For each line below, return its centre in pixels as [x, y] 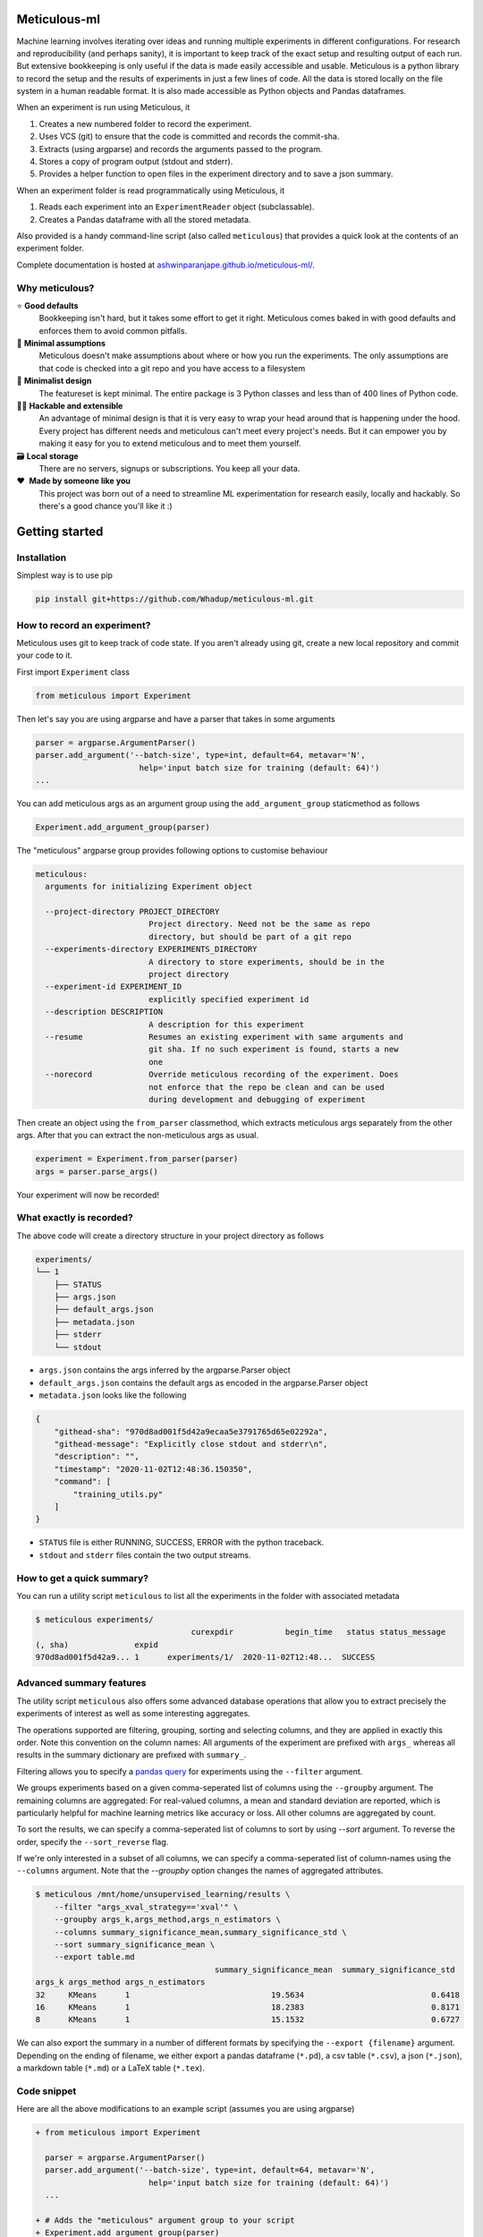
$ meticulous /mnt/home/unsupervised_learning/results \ [163, 1894]
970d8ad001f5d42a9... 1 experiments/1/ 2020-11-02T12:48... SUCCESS [205, 1657]
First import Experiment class [73, 672]
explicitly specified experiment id [229, 999]
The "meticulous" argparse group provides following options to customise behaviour [172, 850]
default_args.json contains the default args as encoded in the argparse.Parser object [203, 1382]
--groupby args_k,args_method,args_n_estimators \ [167, 1920]
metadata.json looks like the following [113, 1395]
